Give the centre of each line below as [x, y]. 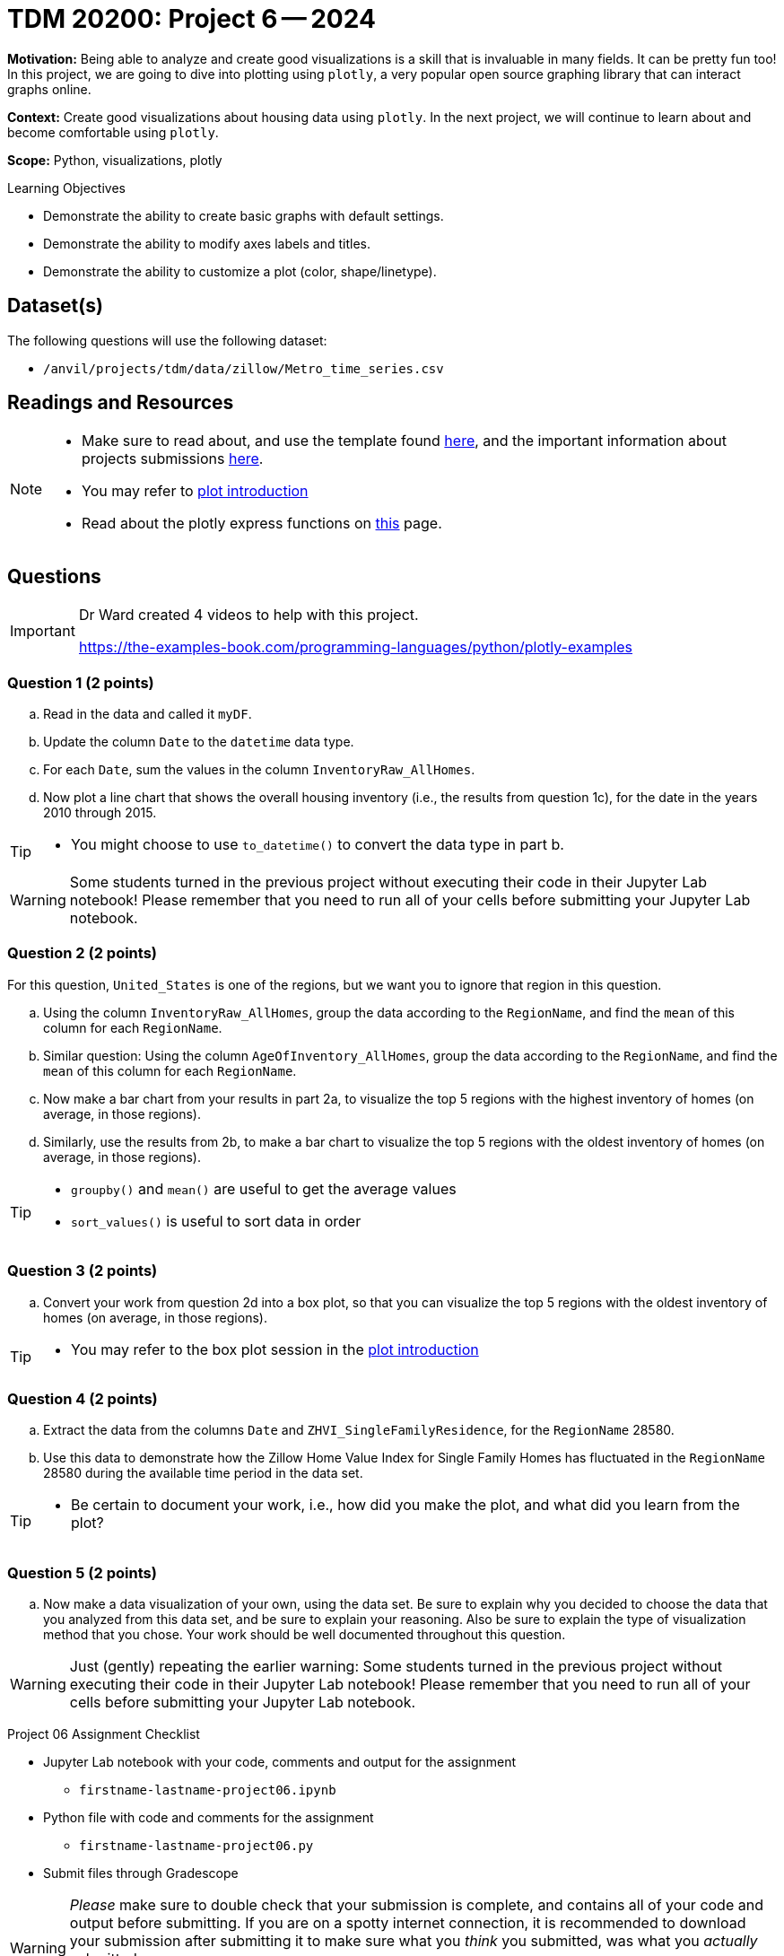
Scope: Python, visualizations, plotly [115, 160]
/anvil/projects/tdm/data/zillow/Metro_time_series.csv [244, 368]
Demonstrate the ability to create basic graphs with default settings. [244, 215]
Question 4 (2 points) [83, 1398]
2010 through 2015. [100, 813]
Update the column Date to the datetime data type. [199, 742]
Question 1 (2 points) [81, 682]
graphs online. [49, 89]
